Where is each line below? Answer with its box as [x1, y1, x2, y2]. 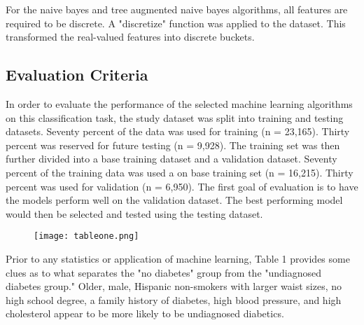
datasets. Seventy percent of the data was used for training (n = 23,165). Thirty [6, 124, 350, 139]
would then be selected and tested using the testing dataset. [6, 206, 263, 221]
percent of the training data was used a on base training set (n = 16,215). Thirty [6, 165, 353, 179]
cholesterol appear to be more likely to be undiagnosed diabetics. [6, 306, 284, 321]
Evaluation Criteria [6, 64, 148, 85]
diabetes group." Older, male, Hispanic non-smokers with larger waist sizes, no [6, 279, 342, 293]
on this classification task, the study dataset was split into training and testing [6, 110, 344, 125]
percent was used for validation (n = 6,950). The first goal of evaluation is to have [6, 179, 358, 193]
